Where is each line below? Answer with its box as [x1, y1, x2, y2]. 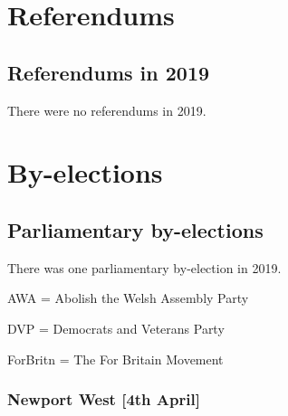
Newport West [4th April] [7, 388, 200, 411]
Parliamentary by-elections [7, 215, 264, 243]
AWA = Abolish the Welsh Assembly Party [7, 288, 249, 307]
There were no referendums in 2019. [7, 100, 206, 119]
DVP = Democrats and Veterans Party [7, 318, 225, 337]
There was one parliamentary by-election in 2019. [7, 258, 282, 277]
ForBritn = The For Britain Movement [7, 349, 224, 368]
